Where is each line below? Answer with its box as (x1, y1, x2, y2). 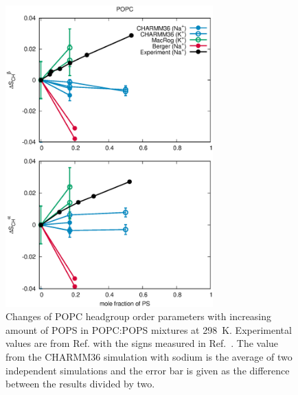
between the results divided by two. (5, 376, 155, 391)
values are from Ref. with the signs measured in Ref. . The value (5, 336, 279, 350)
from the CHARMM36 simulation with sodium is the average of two (5, 349, 293, 363)
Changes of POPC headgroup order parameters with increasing (5, 309, 272, 324)
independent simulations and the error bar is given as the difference (5, 363, 290, 377)
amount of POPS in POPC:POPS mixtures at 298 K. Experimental (5, 322, 292, 337)
